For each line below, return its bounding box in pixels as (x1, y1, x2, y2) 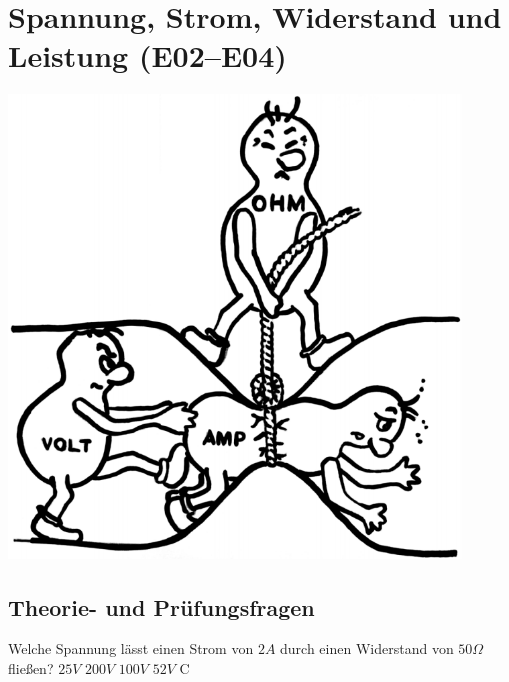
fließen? (8, 658, 54, 679)
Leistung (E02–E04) (8, 35, 287, 76)
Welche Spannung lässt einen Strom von (8, 638, 254, 659)
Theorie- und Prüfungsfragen (8, 591, 315, 622)
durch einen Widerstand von (280, 638, 454, 659)
